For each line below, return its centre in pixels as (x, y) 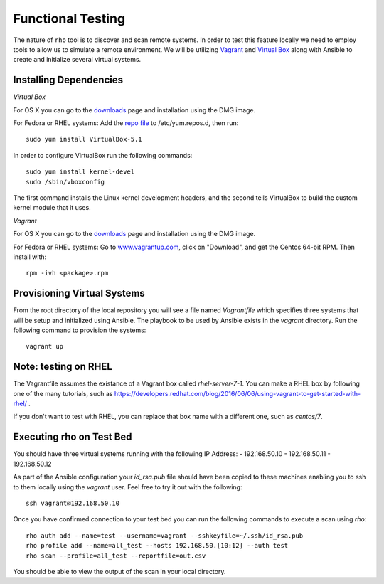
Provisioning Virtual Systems (79, 293)
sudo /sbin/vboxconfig (65, 182)
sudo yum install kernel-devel (80, 172)
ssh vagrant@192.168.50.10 (73, 503)
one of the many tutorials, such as (63, 393)
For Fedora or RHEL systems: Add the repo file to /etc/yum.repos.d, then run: (126, 123)
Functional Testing (69, 18)
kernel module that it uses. (52, 208)
